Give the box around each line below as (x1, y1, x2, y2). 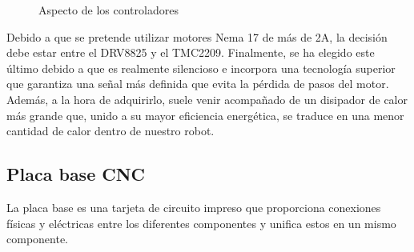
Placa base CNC (6, 162, 146, 186)
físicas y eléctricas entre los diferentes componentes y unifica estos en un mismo (6, 214, 396, 231)
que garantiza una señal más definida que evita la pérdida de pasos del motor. (6, 75, 389, 92)
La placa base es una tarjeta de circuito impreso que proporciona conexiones (6, 198, 381, 215)
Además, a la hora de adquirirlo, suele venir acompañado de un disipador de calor (6, 90, 408, 107)
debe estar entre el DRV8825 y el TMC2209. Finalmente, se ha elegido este (6, 44, 375, 61)
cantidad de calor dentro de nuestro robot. (6, 122, 215, 139)
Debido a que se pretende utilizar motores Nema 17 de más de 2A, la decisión (6, 28, 388, 45)
